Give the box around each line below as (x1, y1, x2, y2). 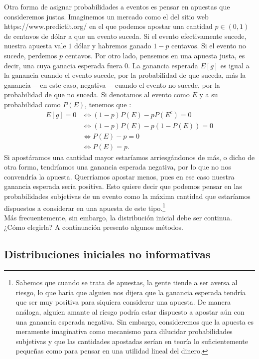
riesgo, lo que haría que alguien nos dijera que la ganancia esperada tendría (15, 287, 246, 297)
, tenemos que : (85, 99, 131, 109)
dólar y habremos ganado (74, 40, 151, 51)
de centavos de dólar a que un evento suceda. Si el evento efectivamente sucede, (4, 30, 247, 41)
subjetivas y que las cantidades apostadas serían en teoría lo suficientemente (15, 336, 248, 346)
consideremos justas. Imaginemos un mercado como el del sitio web (4, 11, 209, 21)
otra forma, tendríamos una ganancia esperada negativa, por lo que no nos (4, 162, 231, 172)
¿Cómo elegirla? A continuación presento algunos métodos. (4, 222, 184, 232)
